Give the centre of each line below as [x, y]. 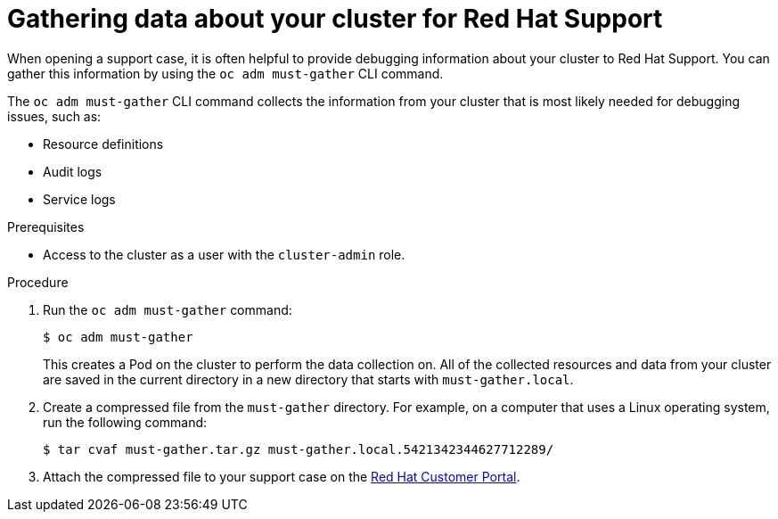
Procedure [38, 282]
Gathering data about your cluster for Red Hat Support [335, 19]
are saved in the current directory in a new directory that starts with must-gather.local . [308, 379]
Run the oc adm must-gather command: [168, 309]
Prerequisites [46, 227]
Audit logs [73, 171]
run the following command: [125, 422]
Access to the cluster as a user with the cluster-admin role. [224, 254]
